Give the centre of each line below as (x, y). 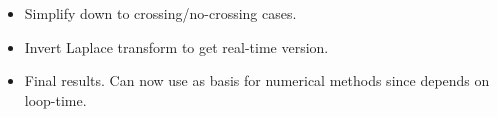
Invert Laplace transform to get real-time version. (176, 46)
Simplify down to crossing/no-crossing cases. (160, 13)
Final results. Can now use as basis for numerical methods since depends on (257, 80)
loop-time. (55, 99)
